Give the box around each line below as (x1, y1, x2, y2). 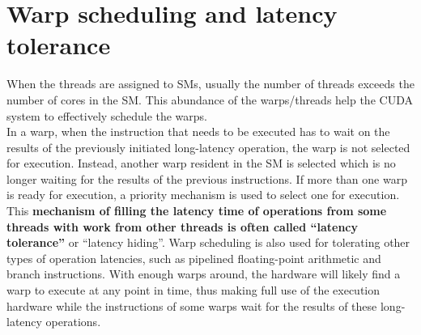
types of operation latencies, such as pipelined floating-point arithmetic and (6, 249, 381, 266)
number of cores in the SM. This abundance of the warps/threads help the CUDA (6, 91, 413, 108)
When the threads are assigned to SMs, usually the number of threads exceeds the (6, 75, 415, 92)
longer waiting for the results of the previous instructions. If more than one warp (6, 170, 407, 187)
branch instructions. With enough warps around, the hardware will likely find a (6, 265, 401, 282)
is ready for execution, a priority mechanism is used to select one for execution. (6, 186, 400, 203)
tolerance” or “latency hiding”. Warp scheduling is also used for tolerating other (6, 234, 410, 251)
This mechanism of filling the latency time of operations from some (6, 202, 387, 219)
